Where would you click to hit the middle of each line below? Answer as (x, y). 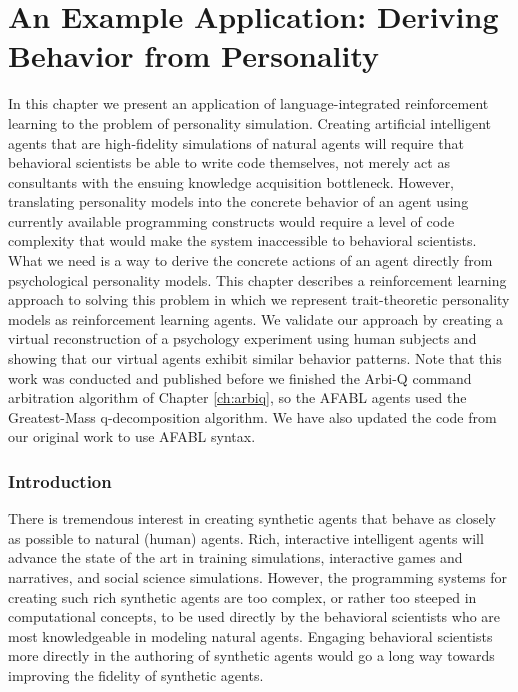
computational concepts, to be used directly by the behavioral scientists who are (254, 616)
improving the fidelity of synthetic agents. (136, 674)
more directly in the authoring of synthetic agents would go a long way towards (251, 655)
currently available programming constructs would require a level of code (231, 220)
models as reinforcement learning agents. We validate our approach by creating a (256, 318)
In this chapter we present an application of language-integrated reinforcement (248, 103)
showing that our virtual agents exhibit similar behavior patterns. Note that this (255, 358)
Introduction (60, 480)
